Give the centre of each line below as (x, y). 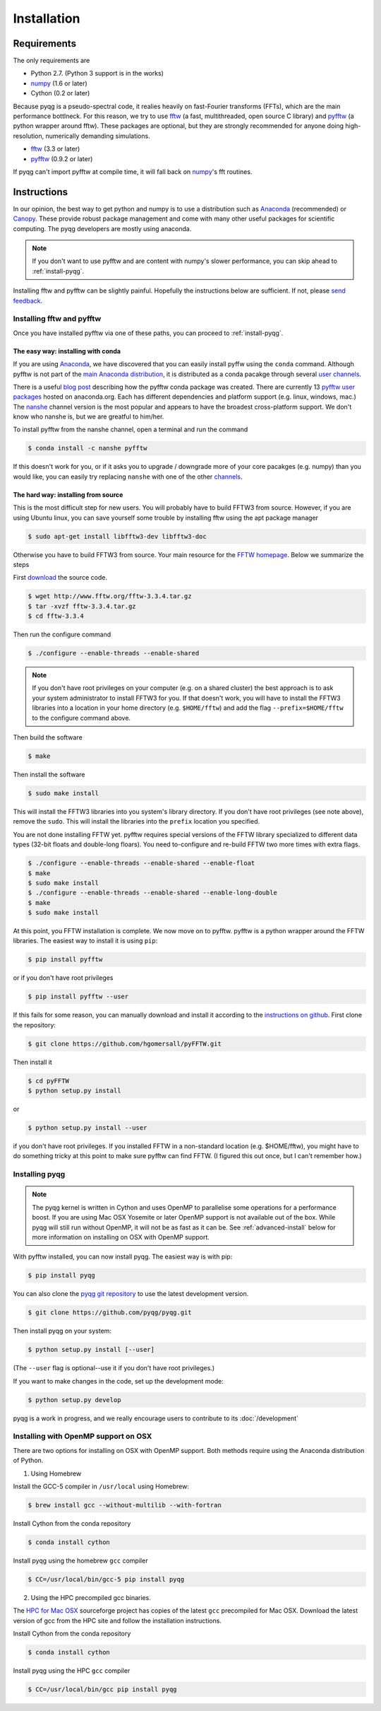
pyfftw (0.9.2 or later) (62, 158)
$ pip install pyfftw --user (78, 997)
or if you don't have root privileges (63, 978)
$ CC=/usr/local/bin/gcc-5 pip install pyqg (106, 1579)
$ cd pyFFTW (49, 1081)
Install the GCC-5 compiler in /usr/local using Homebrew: (101, 1486)
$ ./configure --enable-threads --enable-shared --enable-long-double (153, 893)
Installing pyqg (39, 1174)
